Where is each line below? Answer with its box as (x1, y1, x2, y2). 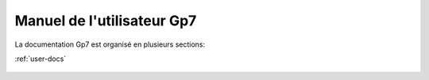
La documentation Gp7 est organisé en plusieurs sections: (14, 40, 206, 49)
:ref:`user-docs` (14, 54, 67, 63)
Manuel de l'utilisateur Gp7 (14, 12, 197, 29)
